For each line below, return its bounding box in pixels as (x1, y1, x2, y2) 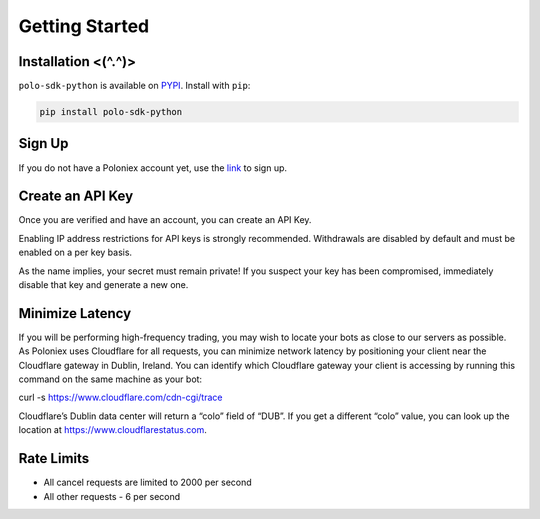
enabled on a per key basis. (18, 246, 133, 259)
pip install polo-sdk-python (39, 106, 183, 118)
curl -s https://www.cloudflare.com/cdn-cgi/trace (18, 391, 223, 404)
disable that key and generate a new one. (18, 279, 189, 291)
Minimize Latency (18, 305, 132, 322)
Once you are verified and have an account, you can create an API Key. (18, 214, 312, 226)
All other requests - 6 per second (43, 490, 181, 502)
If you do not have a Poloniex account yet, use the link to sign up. (18, 161, 288, 174)
